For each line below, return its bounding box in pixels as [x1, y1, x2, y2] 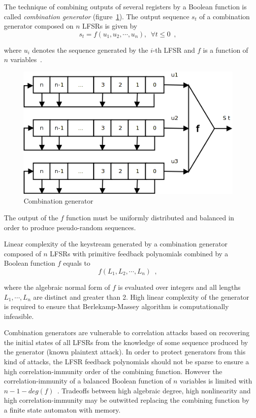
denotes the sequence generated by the [32, 44, 148, 55]
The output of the [4, 212, 59, 222]
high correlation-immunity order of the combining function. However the [4, 366, 223, 376]
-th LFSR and [153, 44, 195, 55]
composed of [4, 248, 41, 258]
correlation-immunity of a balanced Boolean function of [4, 376, 171, 386]
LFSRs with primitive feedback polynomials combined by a [50, 248, 228, 258]
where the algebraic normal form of [4, 281, 110, 292]
